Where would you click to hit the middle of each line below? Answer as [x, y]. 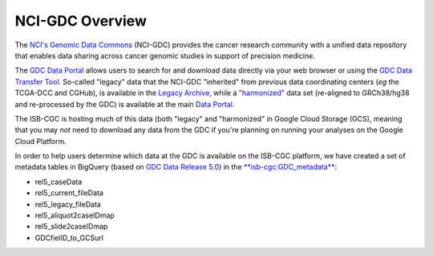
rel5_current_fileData [69, 193]
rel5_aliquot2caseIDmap [75, 215]
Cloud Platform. [41, 141]
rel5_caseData [59, 182]
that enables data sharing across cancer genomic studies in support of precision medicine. [165, 55]
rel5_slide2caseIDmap [71, 226]
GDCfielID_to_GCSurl [69, 238]
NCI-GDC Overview [81, 21]
